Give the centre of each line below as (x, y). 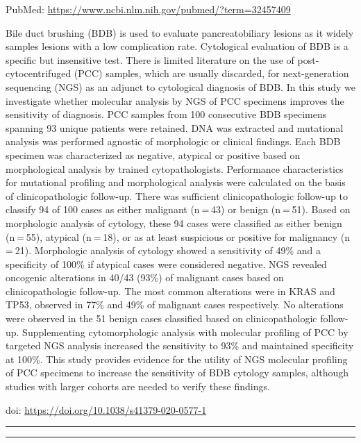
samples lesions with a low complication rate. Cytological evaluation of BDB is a (177, 46)
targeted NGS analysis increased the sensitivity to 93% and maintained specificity (180, 345)
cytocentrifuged (39, 73)
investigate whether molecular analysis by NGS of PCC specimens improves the (175, 100)
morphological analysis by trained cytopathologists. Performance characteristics (175, 168)
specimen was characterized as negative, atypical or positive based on (153, 154)
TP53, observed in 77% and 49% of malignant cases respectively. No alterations (175, 304)
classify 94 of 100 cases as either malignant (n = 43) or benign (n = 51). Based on (178, 209)
